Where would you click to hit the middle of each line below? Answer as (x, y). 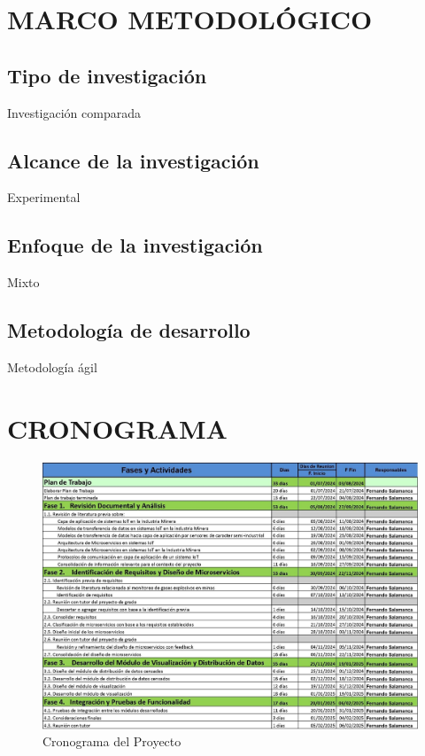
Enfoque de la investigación (135, 245)
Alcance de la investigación (133, 160)
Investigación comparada (74, 112)
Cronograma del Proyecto (112, 741)
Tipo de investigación (107, 75)
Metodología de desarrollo (129, 330)
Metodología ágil (52, 366)
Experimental (44, 197)
